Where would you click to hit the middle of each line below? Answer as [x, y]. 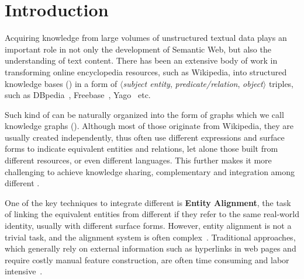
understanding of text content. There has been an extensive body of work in [141, 60]
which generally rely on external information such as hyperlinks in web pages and [151, 248]
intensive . [24, 271]
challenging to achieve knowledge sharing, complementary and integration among [150, 171]
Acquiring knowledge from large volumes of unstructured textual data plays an [146, 38]
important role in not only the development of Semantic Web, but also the [138, 49]
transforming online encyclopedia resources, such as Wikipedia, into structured [146, 72]
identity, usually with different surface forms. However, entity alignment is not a [148, 226]
